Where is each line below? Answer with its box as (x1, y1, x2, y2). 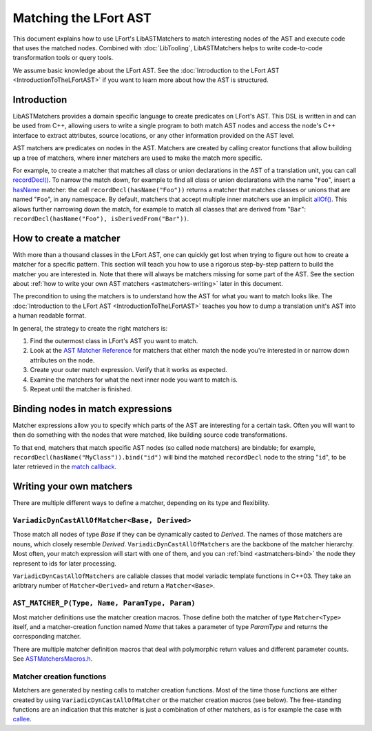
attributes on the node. (30, 356, 95, 364)
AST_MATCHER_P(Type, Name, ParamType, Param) (12, 599, 196, 608)
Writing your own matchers (12, 481, 133, 493)
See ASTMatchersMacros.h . (12, 655, 93, 663)
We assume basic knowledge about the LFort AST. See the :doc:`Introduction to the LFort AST (12, 66, 280, 74)
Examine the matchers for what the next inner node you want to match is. (30, 375, 238, 384)
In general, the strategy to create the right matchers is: (12, 324, 168, 332)
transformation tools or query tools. (12, 54, 114, 62)
